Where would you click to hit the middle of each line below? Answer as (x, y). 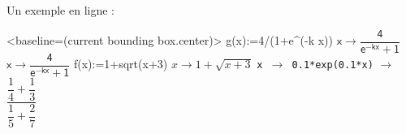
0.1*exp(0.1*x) (333, 65)
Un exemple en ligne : (60, 10)
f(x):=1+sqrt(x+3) (121, 64)
